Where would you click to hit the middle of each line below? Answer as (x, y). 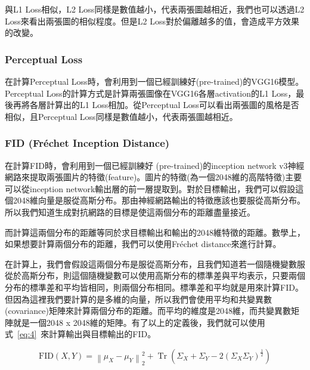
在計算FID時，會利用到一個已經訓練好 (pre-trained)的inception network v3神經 (155, 165)
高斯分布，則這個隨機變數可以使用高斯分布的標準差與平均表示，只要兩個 (163, 275)
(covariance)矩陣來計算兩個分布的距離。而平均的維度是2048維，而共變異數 (148, 311)
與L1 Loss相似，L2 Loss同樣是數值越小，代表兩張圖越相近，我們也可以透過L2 (155, 9)
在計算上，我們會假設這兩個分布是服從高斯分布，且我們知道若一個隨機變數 (151, 263)
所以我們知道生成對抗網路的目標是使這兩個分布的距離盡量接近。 (130, 212)
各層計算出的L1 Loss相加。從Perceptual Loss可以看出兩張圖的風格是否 (164, 105)
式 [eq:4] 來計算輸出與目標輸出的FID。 (80, 334)
